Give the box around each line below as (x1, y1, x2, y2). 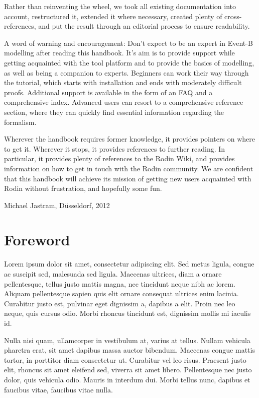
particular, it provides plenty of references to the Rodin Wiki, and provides (4, 153, 235, 164)
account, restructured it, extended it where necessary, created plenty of (4, 11, 222, 21)
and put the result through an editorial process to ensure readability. (38, 21, 250, 31)
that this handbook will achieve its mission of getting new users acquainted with (4, 173, 251, 183)
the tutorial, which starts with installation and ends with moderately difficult (4, 77, 242, 88)
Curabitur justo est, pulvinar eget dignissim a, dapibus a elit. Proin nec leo (4, 298, 235, 308)
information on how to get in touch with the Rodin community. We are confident (4, 163, 253, 173)
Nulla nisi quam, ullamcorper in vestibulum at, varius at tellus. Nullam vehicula (4, 335, 250, 345)
